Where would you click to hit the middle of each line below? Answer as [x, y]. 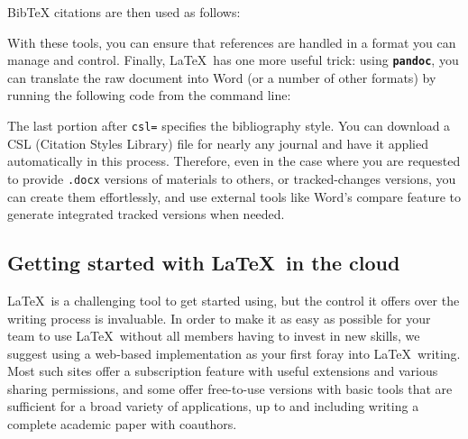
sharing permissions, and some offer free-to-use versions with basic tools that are [230, 388]
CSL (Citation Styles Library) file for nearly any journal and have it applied [218, 143]
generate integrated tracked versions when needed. [146, 214]
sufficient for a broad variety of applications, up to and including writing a [213, 406]
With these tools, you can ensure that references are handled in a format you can [232, 42]
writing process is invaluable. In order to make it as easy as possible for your [219, 318]
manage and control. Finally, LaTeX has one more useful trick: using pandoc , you [233, 60]
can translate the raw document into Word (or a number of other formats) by [222, 77]
